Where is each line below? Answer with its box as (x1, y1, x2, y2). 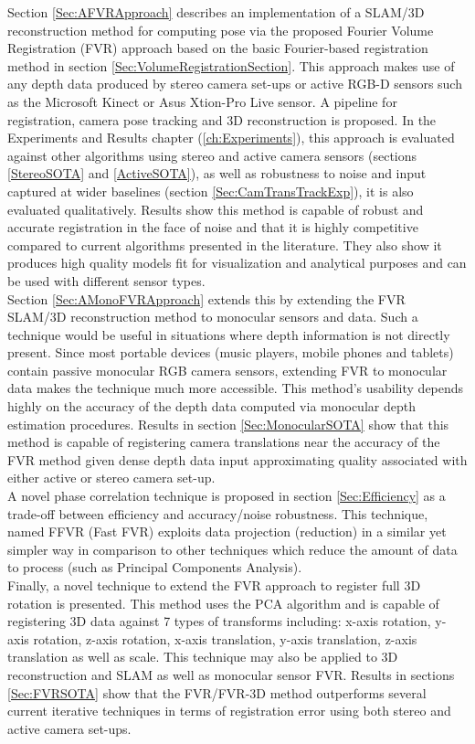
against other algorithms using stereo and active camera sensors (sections (7, 145, 417, 165)
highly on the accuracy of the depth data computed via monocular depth (7, 397, 416, 416)
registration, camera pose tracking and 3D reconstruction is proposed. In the (7, 110, 437, 129)
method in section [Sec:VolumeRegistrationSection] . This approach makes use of (7, 56, 455, 75)
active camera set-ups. (7, 718, 132, 738)
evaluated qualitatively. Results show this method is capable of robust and (7, 199, 424, 218)
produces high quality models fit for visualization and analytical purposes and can (7, 253, 467, 272)
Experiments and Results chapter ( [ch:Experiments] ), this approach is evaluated (7, 128, 455, 147)
